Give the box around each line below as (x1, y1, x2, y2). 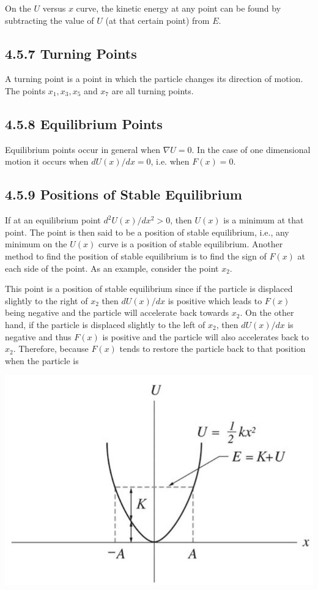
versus (42, 2, 66, 14)
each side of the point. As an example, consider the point (5, 261, 219, 274)
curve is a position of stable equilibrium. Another (98, 237, 283, 250)
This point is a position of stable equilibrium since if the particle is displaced (5, 282, 293, 295)
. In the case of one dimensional (191, 143, 311, 155)
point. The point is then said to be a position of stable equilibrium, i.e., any (5, 225, 289, 238)
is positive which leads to (168, 294, 262, 307)
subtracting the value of (5, 13, 94, 26)
